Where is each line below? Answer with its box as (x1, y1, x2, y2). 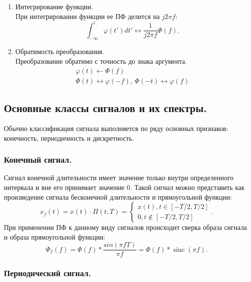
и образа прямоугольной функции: (4, 231, 105, 242)
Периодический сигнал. (4, 267, 91, 279)
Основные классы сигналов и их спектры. (4, 100, 207, 115)
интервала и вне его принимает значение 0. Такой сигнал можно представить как (4, 182, 245, 192)
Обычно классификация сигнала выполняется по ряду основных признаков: (4, 123, 228, 133)
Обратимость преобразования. (15, 46, 104, 56)
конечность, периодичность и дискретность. (4, 132, 134, 143)
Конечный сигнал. (4, 153, 72, 166)
